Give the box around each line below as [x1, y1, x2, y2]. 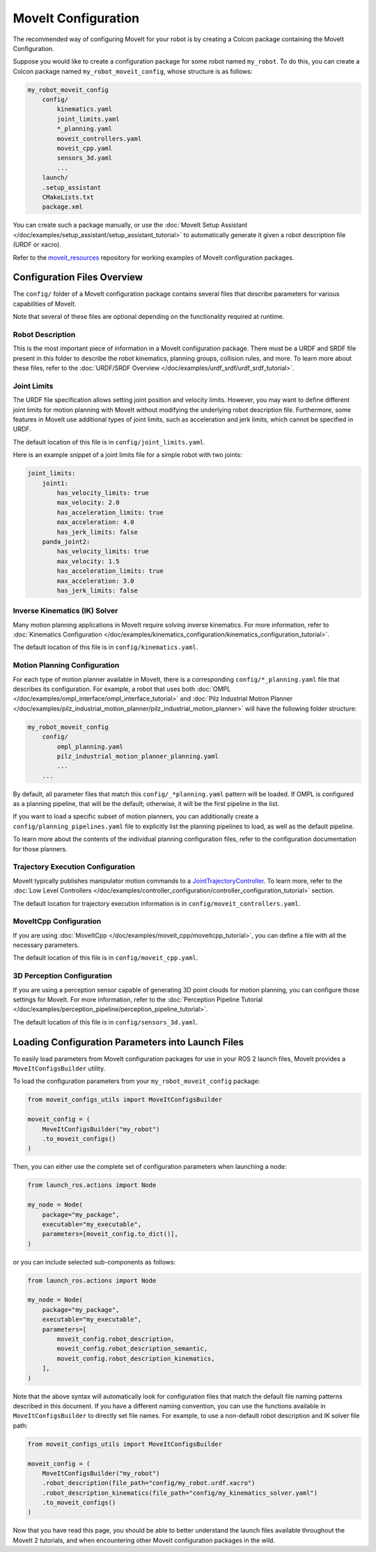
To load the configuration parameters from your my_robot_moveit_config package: [13, 1077, 260, 1085]
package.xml [42, 203, 84, 211]
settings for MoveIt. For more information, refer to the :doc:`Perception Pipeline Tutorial [13, 995, 263, 1003]
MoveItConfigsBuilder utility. [13, 1064, 106, 1073]
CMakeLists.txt [42, 193, 94, 201]
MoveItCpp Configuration [13, 916, 102, 926]
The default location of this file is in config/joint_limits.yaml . [13, 438, 205, 446]
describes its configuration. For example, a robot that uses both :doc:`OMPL [13, 685, 231, 693]
